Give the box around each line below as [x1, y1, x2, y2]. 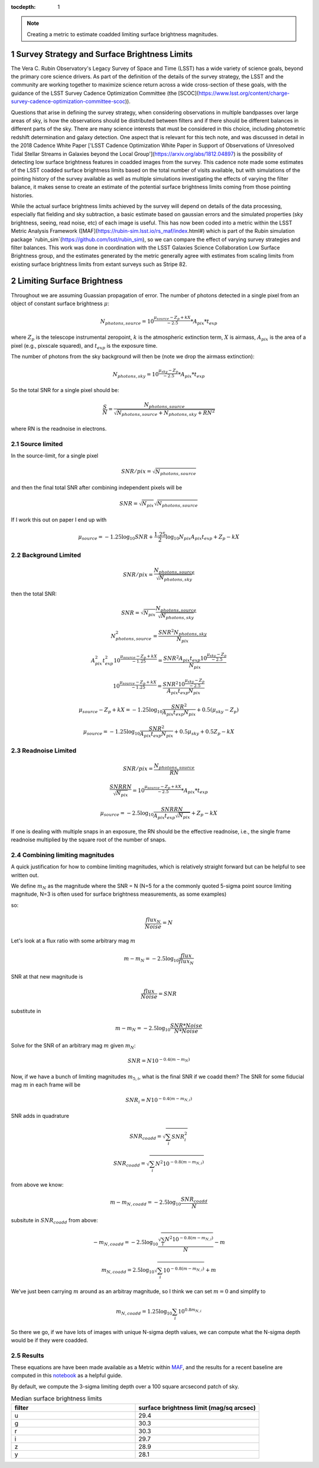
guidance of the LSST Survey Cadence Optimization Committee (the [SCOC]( [11, 89, 199, 97]
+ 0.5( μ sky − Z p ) [196, 707, 239, 714]
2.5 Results [11, 1351, 44, 1360]
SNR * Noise [170, 1023, 203, 1029]
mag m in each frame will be [11, 1081, 81, 1088]
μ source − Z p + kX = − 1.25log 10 [79, 707, 162, 714]
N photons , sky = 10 [112, 371, 159, 379]
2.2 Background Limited [11, 551, 82, 559]
